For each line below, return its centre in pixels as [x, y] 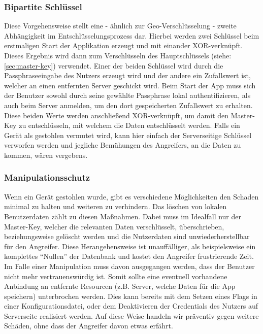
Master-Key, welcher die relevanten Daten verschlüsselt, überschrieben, [114, 226]
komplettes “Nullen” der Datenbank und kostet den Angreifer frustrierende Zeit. [129, 256]
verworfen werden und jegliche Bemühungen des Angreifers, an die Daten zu [123, 145]
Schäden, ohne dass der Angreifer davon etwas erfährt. [89, 326]
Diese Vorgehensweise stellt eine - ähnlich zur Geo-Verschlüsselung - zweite [120, 26]
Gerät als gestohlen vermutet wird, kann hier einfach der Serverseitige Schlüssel [128, 135]
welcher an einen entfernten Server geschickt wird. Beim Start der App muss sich [130, 85]
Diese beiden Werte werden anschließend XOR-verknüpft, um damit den [117, 115]
